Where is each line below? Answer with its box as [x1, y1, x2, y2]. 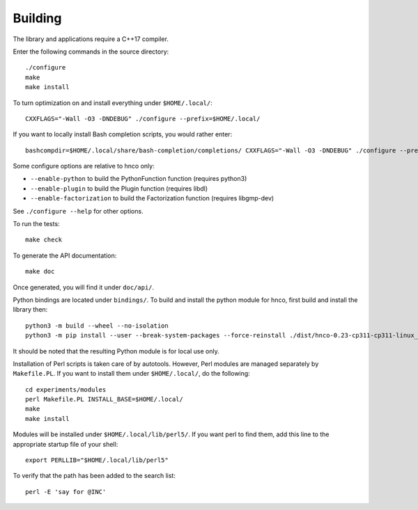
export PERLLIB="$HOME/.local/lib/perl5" [25, 456, 169, 464]
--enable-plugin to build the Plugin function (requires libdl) [30, 184, 208, 193]
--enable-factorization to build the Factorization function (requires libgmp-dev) [30, 194, 274, 202]
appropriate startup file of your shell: [13, 440, 118, 448]
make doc [25, 268, 55, 276]
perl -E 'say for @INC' [25, 488, 107, 495]
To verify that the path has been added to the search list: [13, 472, 176, 480]
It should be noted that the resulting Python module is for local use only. [13, 346, 219, 355]
